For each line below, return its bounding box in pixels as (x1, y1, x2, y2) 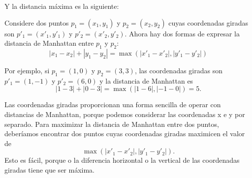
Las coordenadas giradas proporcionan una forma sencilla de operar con (4, 99, 221, 110)
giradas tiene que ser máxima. (4, 164, 94, 175)
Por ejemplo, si (4, 65, 50, 75)
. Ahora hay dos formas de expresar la (125, 28, 240, 38)
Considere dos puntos (4, 17, 69, 28)
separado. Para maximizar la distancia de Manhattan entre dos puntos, (4, 119, 219, 129)
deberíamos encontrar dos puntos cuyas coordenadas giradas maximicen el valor (4, 128, 245, 139)
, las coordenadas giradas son (134, 65, 222, 75)
